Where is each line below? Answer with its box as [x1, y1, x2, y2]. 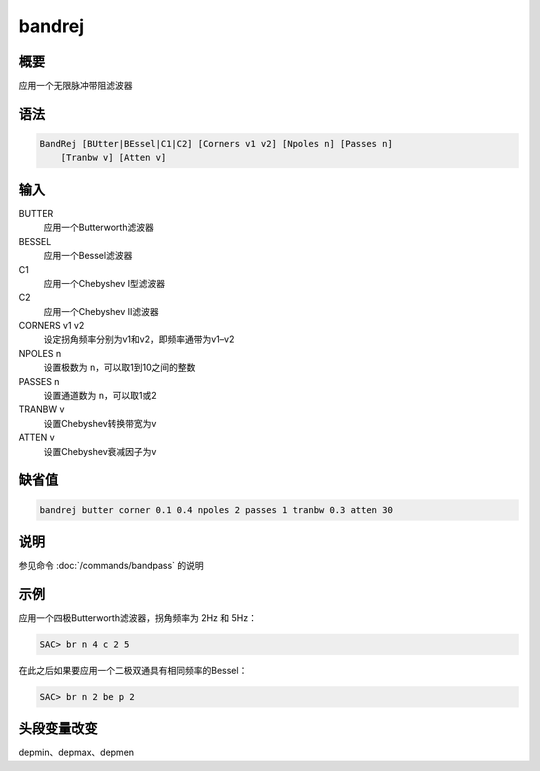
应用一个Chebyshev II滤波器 [43, 305, 159, 317]
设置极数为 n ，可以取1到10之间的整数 [43, 361, 196, 374]
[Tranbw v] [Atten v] [60, 152, 167, 164]
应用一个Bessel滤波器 [43, 250, 133, 262]
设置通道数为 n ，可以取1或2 [43, 390, 157, 402]
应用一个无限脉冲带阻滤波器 [18, 80, 133, 92]
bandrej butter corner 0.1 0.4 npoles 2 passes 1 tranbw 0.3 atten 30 [39, 504, 394, 515]
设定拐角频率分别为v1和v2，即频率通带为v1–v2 [43, 333, 235, 345]
